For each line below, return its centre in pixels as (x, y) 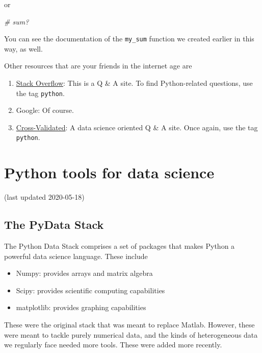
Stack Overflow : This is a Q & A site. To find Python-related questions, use (134, 83)
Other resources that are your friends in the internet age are (98, 66)
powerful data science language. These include (76, 256)
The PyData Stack (54, 225)
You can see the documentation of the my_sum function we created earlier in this (129, 39)
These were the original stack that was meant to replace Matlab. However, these (129, 325)
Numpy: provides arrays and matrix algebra (84, 273)
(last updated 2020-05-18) (44, 197)
